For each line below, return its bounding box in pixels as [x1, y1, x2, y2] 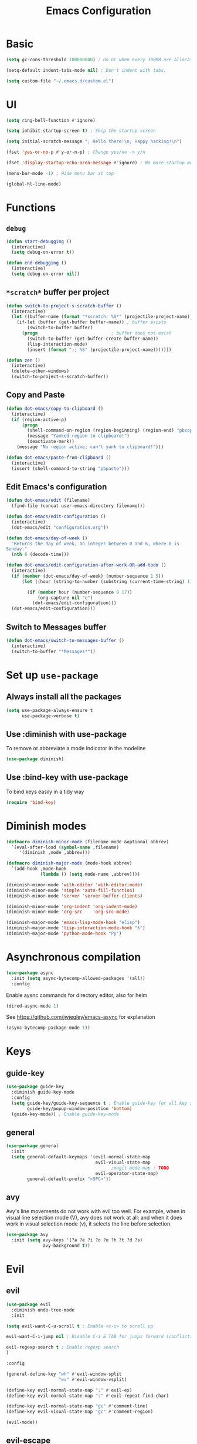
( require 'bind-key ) [6, 799, 57, 805]
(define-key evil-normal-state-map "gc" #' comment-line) [6, 1403, 148, 1409]
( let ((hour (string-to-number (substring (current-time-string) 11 [21, 578, 193, 584]
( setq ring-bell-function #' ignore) [6, 117, 96, 123]
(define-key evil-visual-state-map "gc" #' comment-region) [6, 1409, 154, 1415]
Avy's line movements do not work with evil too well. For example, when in [6, 1208, 186, 1215]
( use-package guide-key [6, 1084, 64, 1090]
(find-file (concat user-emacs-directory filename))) [11, 503, 145, 509]
